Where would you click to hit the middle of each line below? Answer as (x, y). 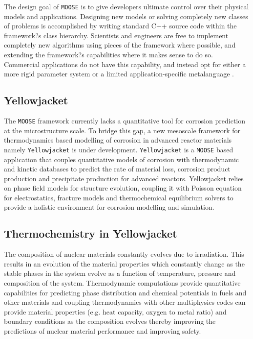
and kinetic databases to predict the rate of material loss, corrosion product (117, 169)
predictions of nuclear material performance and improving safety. (103, 331)
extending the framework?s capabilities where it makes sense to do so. (108, 55)
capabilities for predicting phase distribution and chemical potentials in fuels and (125, 292)
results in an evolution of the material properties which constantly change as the (124, 263)
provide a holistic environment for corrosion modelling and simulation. (109, 207)
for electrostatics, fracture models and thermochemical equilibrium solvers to (119, 197)
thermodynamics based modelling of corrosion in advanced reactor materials (118, 140)
